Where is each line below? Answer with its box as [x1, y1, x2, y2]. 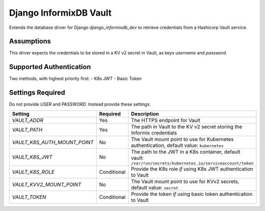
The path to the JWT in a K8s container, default [131, 148, 240, 155]
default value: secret [131, 184, 179, 191]
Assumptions [9, 37, 51, 46]
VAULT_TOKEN [12, 193, 47, 200]
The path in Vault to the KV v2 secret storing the [131, 123, 242, 130]
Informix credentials [131, 129, 177, 136]
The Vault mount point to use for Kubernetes [131, 136, 234, 142]
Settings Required [9, 89, 66, 97]
